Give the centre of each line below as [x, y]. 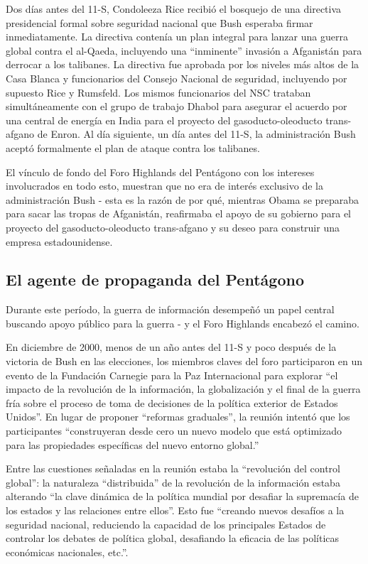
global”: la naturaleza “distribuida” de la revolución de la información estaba [173, 482]
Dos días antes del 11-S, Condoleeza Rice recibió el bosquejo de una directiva [174, 9]
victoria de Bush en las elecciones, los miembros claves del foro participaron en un [184, 361]
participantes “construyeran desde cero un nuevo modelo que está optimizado [174, 431]
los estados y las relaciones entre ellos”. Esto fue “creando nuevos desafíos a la [175, 510]
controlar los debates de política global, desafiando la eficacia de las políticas [173, 538]
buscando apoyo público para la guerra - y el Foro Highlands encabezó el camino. [183, 323]
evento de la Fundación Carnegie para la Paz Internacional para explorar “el [172, 375]
